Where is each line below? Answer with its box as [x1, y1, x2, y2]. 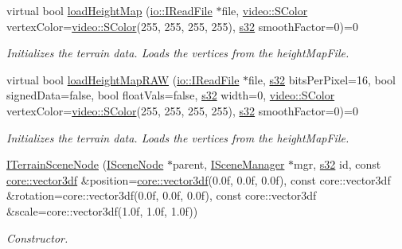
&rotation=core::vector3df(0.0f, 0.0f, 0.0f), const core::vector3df [6, 187, 317, 204]
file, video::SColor [221, 2, 308, 18]
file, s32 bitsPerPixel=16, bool [248, 71, 396, 88]
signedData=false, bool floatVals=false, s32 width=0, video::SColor [6, 87, 335, 103]
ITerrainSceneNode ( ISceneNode [6, 156, 164, 173]
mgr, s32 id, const [294, 156, 381, 173]
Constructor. [6, 229, 68, 246]
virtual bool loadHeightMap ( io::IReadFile [6, 2, 213, 18]
